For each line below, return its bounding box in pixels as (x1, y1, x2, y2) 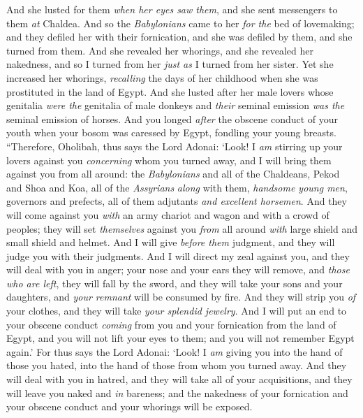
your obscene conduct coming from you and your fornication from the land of (6, 317, 336, 331)
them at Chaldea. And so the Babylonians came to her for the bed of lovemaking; (6, 15, 355, 30)
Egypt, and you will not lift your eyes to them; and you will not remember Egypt (6, 331, 355, 345)
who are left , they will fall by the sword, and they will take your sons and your (6, 275, 343, 290)
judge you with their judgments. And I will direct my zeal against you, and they (6, 248, 350, 263)
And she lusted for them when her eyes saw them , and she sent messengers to (6, 2, 338, 16)
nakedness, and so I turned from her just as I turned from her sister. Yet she (6, 57, 334, 71)
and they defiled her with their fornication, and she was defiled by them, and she (6, 29, 353, 44)
